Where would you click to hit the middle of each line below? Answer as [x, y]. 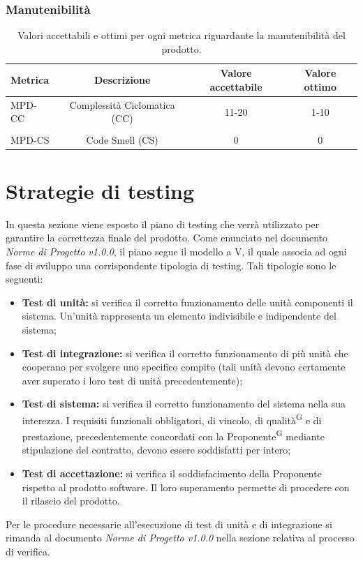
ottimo [320, 87]
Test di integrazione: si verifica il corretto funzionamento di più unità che [185, 353]
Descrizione [122, 80]
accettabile [236, 87]
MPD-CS [30, 139]
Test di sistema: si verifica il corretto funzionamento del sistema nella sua [184, 404]
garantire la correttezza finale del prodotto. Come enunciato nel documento [167, 238]
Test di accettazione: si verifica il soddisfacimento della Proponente [172, 473]
